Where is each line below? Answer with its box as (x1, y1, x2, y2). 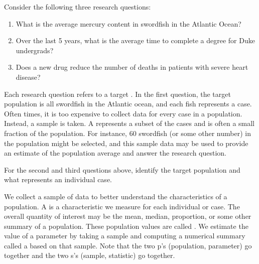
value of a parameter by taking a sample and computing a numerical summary (4, 230, 245, 241)
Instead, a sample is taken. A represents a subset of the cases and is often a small (4, 118, 254, 128)
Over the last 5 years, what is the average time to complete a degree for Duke (16, 35, 255, 46)
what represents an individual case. (4, 174, 112, 185)
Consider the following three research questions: (4, 2, 151, 12)
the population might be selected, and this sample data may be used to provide (4, 138, 248, 148)
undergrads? (16, 45, 54, 55)
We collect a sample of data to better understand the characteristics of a (4, 191, 227, 201)
